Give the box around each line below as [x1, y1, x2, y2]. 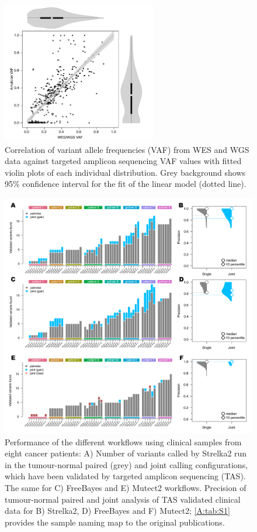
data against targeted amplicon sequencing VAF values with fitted [5, 155, 242, 167]
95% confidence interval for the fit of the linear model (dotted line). [5, 178, 246, 190]
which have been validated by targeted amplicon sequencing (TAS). [5, 470, 246, 482]
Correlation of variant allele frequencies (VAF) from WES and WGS [5, 143, 249, 155]
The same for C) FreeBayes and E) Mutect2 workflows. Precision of [5, 481, 246, 493]
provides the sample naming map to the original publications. [5, 516, 225, 528]
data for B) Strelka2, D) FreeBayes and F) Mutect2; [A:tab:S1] [5, 504, 230, 517]
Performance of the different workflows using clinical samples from [5, 435, 242, 448]
